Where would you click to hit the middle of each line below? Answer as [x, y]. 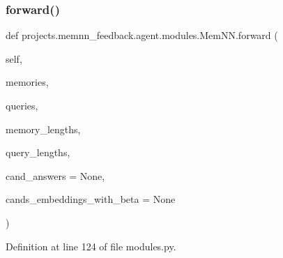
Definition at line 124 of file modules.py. [91, 246]
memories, [27, 82]
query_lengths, [38, 152]
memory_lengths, [43, 129]
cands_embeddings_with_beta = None [91, 199]
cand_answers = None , [55, 175]
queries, [22, 105]
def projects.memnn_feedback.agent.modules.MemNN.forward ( [142, 35]
